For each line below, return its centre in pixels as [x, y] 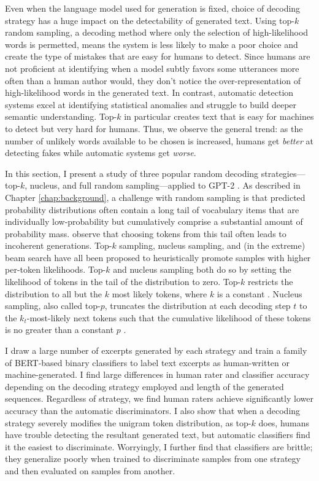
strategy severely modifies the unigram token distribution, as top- [128, 422]
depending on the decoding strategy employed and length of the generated [144, 386]
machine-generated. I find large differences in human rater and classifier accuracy [157, 374]
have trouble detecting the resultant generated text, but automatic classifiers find [158, 435]
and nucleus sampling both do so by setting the [202, 269]
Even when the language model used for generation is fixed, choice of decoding [153, 8]
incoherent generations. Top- [59, 245]
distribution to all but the [54, 293]
